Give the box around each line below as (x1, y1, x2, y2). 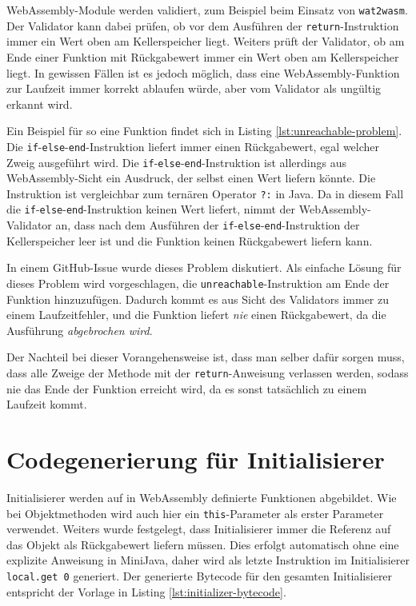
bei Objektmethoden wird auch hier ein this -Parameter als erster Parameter (6, 504, 384, 521)
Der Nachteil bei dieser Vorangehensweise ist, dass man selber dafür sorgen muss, (6, 349, 405, 365)
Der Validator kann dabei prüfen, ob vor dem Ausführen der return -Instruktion (6, 17, 399, 34)
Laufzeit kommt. (6, 396, 87, 413)
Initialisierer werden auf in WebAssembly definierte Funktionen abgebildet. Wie (6, 488, 397, 505)
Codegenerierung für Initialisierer (6, 443, 385, 475)
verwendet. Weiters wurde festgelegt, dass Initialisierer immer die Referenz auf (6, 520, 391, 537)
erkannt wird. (6, 95, 73, 112)
